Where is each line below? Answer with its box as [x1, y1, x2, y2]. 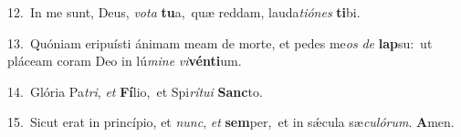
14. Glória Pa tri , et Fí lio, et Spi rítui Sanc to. [7, 81, 263, 100]
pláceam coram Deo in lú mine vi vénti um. [7, 51, 242, 70]
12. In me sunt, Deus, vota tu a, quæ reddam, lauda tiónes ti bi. [7, 3, 361, 21]
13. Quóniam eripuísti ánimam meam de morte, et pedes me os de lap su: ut [7, 33, 433, 52]
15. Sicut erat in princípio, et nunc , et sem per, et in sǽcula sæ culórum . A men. [7, 112, 455, 132]
